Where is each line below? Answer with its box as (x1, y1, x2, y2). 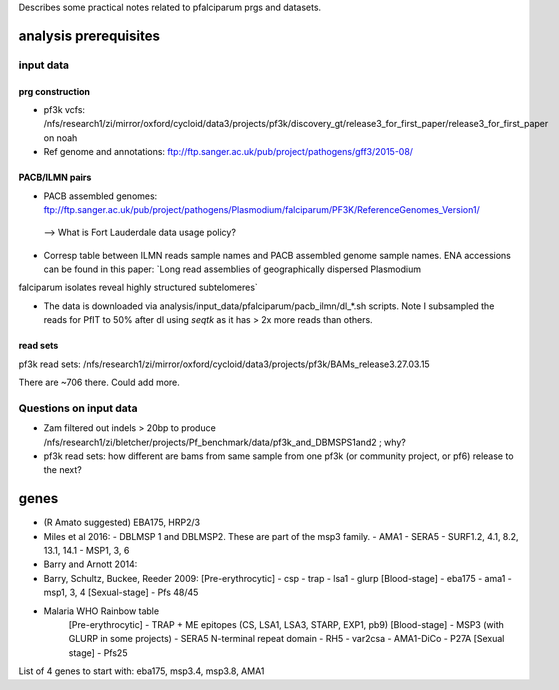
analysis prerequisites (18, 27, 160, 44)
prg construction (18, 85, 90, 97)
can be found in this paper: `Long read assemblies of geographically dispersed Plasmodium (43, 263, 422, 275)
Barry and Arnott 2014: (43, 558, 138, 570)
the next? (43, 464, 82, 476)
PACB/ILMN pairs (18, 171, 92, 184)
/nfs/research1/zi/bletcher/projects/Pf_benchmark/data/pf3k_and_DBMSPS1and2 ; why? (43, 436, 407, 448)
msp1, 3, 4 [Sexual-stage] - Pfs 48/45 (43, 586, 199, 599)
